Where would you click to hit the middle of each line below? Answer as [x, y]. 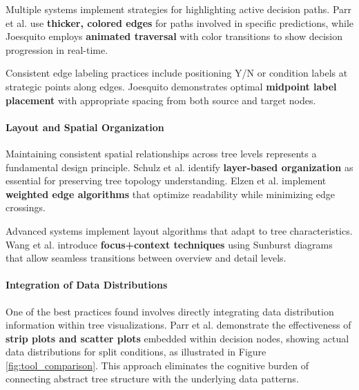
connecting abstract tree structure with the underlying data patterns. [152, 379]
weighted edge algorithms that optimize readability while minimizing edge [171, 194]
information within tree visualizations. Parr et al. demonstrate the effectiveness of [178, 325]
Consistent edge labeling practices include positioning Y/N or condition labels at [177, 73]
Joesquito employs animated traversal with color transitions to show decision [174, 36]
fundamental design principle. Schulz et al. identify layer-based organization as [179, 167]
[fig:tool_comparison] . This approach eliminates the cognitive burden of [157, 365]
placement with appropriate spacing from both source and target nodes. [161, 100]
